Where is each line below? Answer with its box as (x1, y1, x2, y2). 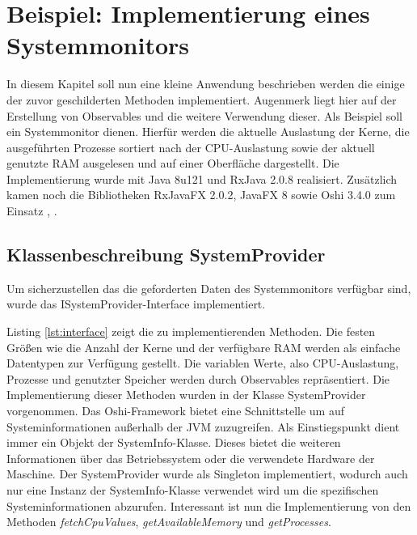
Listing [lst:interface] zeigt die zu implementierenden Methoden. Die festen (6, 323, 376, 340)
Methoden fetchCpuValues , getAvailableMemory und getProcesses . (6, 513, 331, 530)
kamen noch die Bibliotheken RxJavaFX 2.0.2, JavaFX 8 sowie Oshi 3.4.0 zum (6, 186, 396, 203)
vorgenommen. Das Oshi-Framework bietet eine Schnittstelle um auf (6, 402, 344, 419)
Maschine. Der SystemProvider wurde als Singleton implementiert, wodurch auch (6, 465, 408, 482)
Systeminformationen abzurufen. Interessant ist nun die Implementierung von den (6, 497, 411, 514)
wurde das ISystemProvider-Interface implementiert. (6, 295, 266, 312)
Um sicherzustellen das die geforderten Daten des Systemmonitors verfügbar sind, (6, 279, 411, 296)
